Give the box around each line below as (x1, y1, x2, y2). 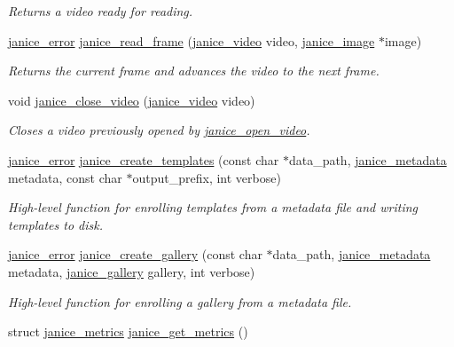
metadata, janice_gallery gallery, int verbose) (8, 262, 255, 280)
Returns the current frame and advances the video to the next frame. (8, 61, 380, 80)
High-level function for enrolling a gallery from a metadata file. (8, 292, 352, 311)
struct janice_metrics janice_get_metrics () (8, 322, 248, 341)
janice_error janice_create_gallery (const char (8, 245, 262, 264)
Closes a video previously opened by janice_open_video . (8, 121, 310, 139)
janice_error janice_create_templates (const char (8, 150, 279, 169)
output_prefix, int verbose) (132, 168, 281, 186)
